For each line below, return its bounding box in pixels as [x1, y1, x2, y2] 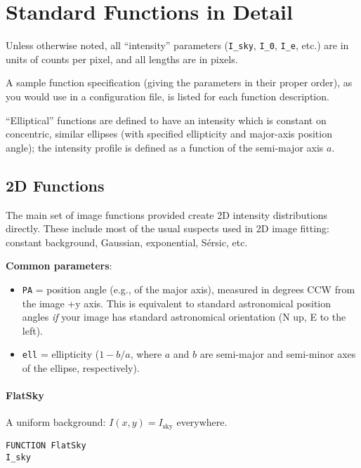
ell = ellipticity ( [22, 347, 100, 361]
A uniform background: [6, 415, 106, 429]
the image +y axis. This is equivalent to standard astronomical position [22, 295, 332, 310]
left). [22, 323, 43, 337]
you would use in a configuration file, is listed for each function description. [6, 88, 329, 103]
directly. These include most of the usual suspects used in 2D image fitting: [6, 221, 329, 236]
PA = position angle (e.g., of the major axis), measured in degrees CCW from [22, 281, 355, 296]
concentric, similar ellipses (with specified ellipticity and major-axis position [6, 126, 332, 141]
